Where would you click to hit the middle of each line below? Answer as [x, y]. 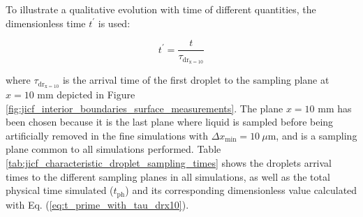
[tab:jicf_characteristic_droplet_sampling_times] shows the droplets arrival [169, 162]
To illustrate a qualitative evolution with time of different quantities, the [161, 9]
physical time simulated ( [60, 190]
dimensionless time [46, 23]
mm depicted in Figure [86, 94]
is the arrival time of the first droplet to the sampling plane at [196, 80]
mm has [335, 108]
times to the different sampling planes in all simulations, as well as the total [168, 176]
